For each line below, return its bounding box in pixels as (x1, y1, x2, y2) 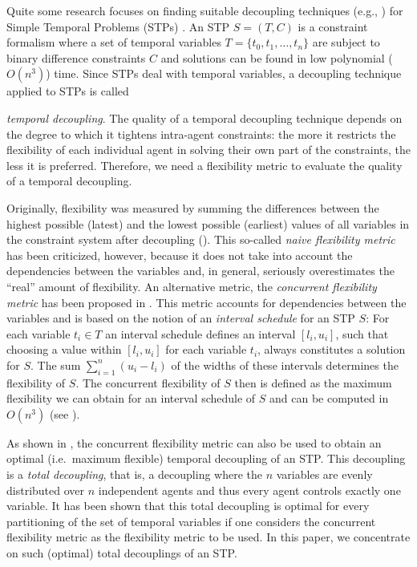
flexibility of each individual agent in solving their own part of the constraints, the (6, 141, 411, 158)
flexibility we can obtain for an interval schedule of (6, 390, 256, 407)
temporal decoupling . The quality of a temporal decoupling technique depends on (6, 109, 403, 126)
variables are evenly (276, 466, 373, 483)
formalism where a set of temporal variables (6, 34, 221, 51)
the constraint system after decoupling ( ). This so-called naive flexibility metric (6, 231, 395, 248)
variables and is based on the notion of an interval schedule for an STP (6, 310, 355, 326)
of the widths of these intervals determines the (171, 356, 399, 373)
